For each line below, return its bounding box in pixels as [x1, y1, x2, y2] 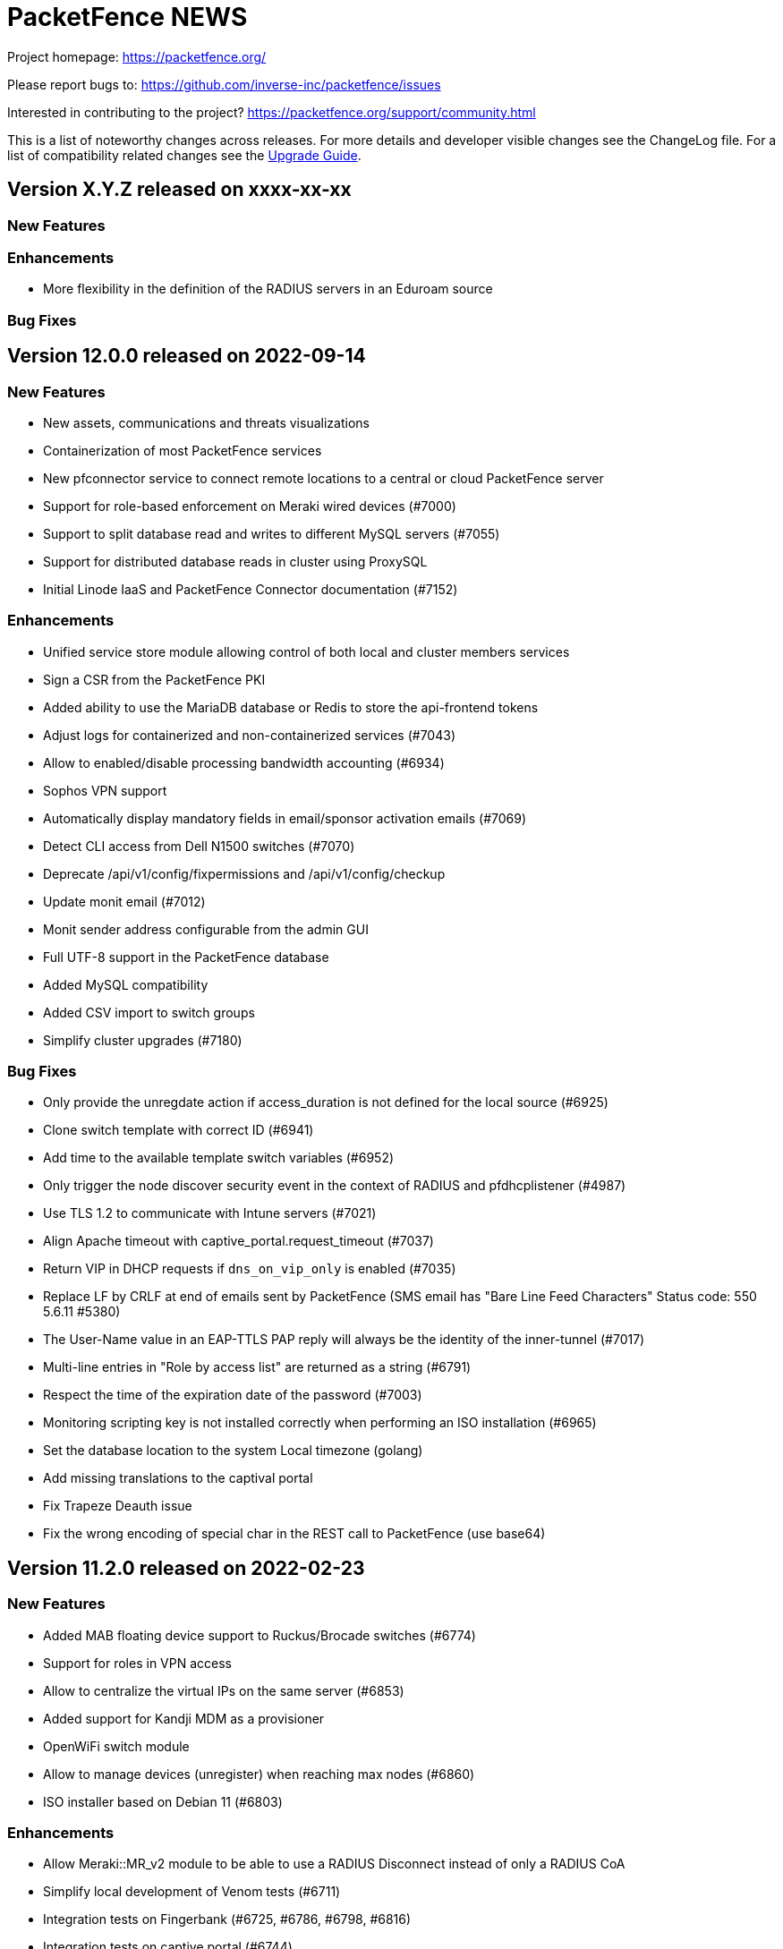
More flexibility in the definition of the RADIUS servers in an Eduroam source [43, 281, 493, 297]
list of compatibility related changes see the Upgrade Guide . [7, 147, 362, 163]
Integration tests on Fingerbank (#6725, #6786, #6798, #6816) [43, 1911, 412, 1928]
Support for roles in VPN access [43, 1655, 232, 1671]
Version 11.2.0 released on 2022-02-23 [7, 1556, 365, 1579]
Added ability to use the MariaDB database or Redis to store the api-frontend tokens [43, 699, 539, 715]
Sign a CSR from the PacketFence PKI [43, 671, 266, 687]
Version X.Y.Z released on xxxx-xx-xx [7, 178, 352, 201]
